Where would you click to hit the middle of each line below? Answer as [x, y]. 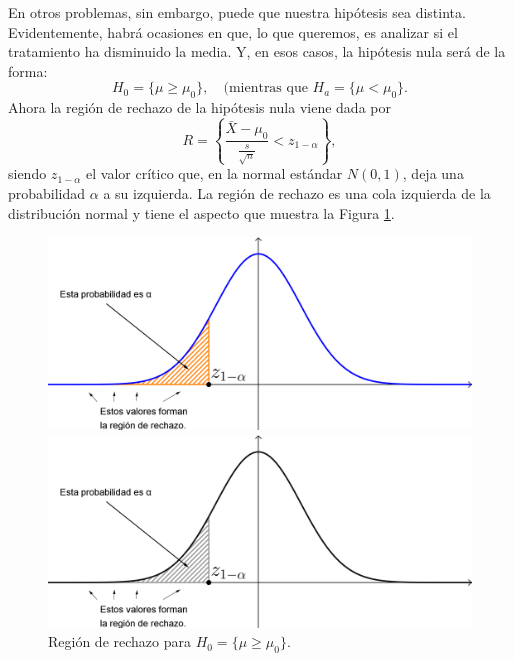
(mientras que [265, 88]
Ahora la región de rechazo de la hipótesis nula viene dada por [199, 107]
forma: [28, 70]
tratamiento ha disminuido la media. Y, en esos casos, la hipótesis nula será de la [257, 51]
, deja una [433, 173]
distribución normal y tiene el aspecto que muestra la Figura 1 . [201, 212]
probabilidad [47, 192]
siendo [27, 173]
